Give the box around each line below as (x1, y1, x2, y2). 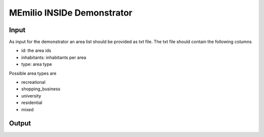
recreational (21, 79, 46, 85)
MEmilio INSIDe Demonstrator (9, 7, 132, 18)
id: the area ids (21, 48, 51, 54)
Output (9, 119, 31, 128)
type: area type (21, 61, 52, 67)
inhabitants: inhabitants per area (21, 54, 87, 60)
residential (21, 100, 43, 106)
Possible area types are (9, 70, 57, 76)
